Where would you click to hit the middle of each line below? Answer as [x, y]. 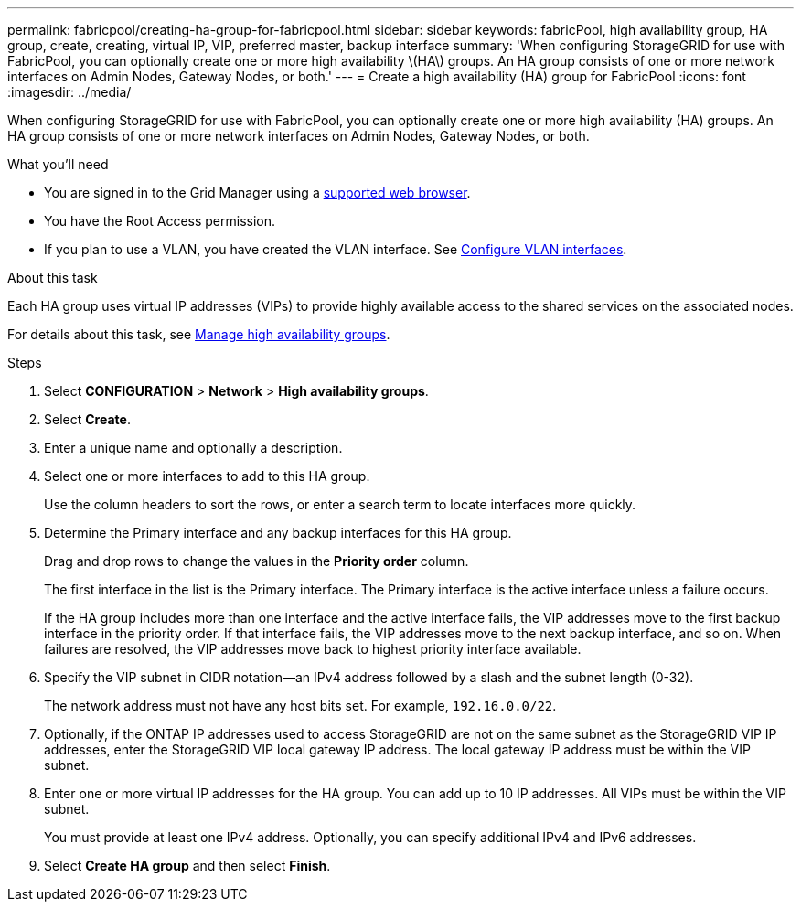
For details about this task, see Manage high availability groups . [199, 334]
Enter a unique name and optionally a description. [193, 448]
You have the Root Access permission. [160, 221]
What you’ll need [58, 164]
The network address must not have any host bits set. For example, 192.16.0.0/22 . [300, 706]
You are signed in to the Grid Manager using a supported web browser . [257, 192]
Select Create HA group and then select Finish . [187, 866]
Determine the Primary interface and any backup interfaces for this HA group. [278, 533]
